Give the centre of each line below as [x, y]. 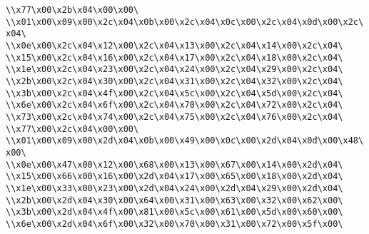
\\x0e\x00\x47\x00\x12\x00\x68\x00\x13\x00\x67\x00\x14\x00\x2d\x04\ [175, 164]
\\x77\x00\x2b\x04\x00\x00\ [72, 10]
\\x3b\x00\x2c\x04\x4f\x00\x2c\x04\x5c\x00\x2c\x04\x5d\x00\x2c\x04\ [175, 93]
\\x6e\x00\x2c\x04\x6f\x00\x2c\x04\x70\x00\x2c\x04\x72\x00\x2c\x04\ [175, 105]
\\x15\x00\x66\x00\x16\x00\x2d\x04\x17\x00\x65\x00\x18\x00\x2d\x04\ [175, 177]
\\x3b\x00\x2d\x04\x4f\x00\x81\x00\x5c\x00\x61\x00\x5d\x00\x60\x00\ [175, 212]
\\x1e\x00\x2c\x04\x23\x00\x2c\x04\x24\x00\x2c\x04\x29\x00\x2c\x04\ [175, 70]
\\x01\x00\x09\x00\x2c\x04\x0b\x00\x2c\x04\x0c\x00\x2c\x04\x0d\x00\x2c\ [185, 22]
